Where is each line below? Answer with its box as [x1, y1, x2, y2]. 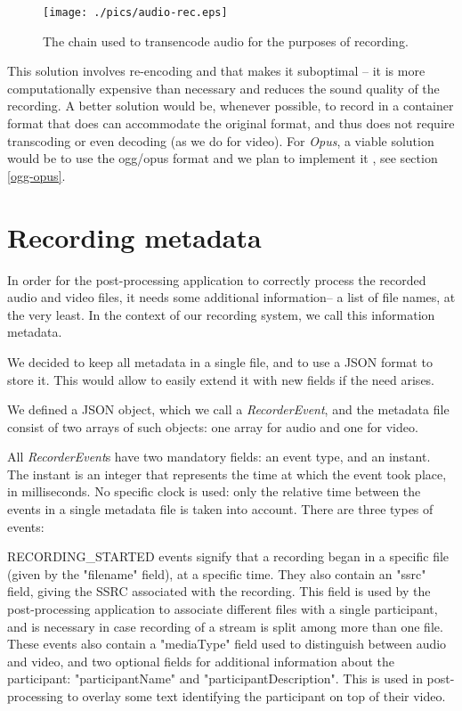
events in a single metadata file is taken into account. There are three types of [7, 500, 434, 519]
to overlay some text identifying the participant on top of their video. [67, 687, 446, 705]
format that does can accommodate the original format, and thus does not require [7, 114, 455, 133]
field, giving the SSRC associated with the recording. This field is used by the [7, 582, 431, 601]
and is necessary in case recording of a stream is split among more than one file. [7, 617, 443, 635]
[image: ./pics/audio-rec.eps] [43, 6, 228, 19]
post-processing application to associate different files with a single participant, [7, 600, 438, 618]
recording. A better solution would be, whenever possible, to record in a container [7, 96, 454, 115]
